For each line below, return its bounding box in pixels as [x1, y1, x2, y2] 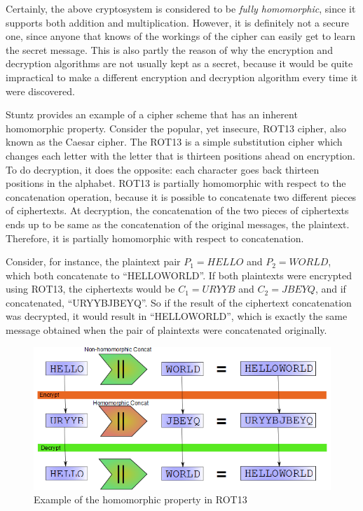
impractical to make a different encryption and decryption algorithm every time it [6, 69, 358, 84]
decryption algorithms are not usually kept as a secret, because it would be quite [6, 56, 353, 71]
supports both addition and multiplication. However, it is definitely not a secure [6, 15, 350, 29]
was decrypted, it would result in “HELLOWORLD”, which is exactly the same [6, 309, 348, 323]
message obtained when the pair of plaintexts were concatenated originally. [6, 323, 327, 337]
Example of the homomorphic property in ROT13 [34, 492, 247, 507]
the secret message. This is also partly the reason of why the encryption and [6, 42, 333, 57]
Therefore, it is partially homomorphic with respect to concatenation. [6, 230, 304, 245]
